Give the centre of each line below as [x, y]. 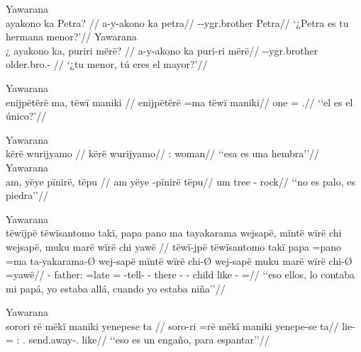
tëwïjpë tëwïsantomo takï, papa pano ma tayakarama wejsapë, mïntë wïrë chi [174, 233]
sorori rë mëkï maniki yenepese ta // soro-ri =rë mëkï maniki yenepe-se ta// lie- [180, 325]
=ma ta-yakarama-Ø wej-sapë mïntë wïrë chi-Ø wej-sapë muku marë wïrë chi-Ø [179, 260]
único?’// [26, 116]
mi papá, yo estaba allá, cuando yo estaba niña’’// [116, 288]
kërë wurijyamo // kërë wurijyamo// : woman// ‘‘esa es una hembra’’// [163, 153]
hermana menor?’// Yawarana [71, 36]
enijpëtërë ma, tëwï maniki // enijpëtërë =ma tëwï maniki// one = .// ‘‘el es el [179, 102]
